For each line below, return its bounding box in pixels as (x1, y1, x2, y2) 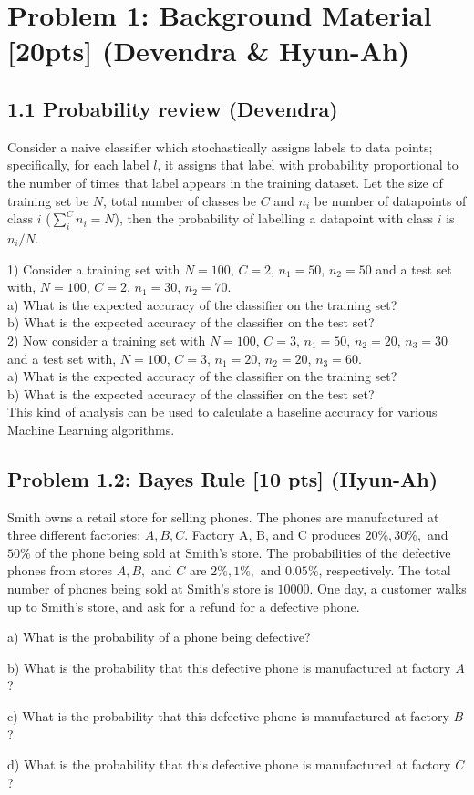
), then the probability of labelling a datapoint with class (114, 209, 433, 228)
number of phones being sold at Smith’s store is (7, 579, 273, 598)
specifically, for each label (7, 155, 149, 174)
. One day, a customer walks (309, 579, 467, 598)
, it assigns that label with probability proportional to (157, 155, 459, 174)
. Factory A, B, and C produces (184, 525, 361, 544)
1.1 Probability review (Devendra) (7, 94, 338, 122)
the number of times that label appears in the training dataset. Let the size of (7, 172, 443, 191)
